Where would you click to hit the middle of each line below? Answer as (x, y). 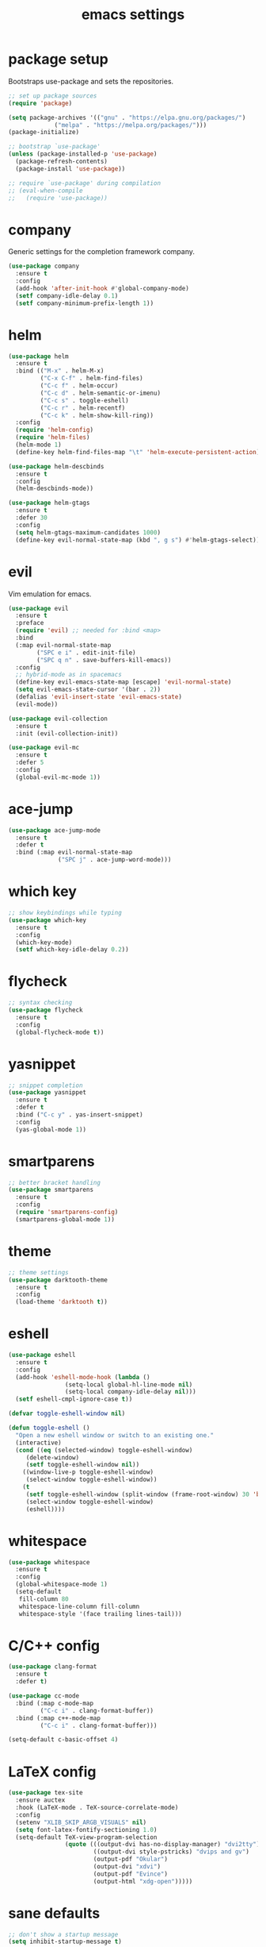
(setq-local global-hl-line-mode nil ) (129, 1384)
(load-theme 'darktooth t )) (62, 1302)
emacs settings (133, 15)
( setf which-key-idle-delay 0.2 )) (72, 950)
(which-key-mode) (44, 943)
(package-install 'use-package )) (70, 168)
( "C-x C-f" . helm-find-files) (92, 379)
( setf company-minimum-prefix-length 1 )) (85, 303)
